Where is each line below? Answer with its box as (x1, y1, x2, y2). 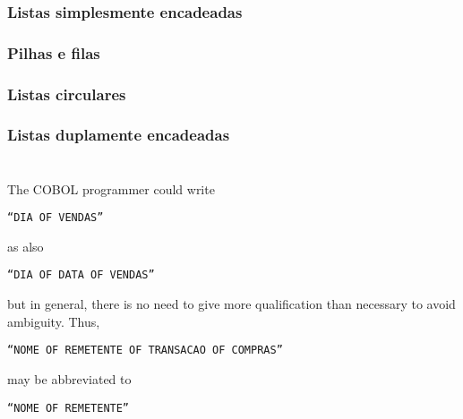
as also (7, 236, 44, 255)
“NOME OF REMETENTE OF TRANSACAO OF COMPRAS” (7, 344, 283, 357)
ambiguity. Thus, (7, 312, 100, 330)
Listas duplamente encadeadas (7, 124, 230, 146)
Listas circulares (7, 82, 126, 105)
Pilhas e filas (7, 41, 100, 64)
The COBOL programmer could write (7, 179, 215, 198)
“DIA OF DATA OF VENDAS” (7, 269, 155, 282)
